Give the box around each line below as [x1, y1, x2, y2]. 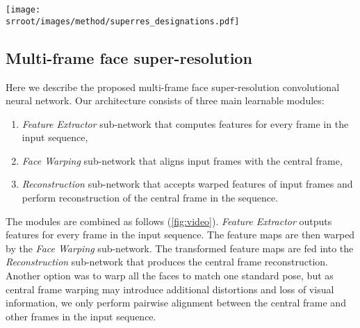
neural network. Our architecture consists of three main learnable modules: [6, 93, 325, 108]
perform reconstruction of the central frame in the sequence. [22, 190, 279, 205]
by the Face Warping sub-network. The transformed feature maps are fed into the [6, 240, 354, 255]
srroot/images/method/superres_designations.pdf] [6, 16, 240, 26]
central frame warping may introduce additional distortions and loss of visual [6, 281, 334, 296]
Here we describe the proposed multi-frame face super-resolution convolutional [6, 79, 340, 94]
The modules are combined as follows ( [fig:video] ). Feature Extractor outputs [6, 213, 332, 228]
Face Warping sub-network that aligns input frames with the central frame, [22, 153, 343, 167]
